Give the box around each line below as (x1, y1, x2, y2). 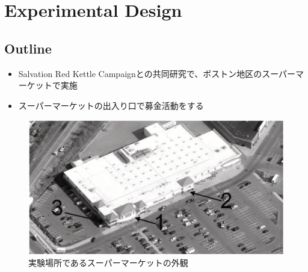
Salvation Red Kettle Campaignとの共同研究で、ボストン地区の (18, 67, 262, 79)
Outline (4, 39, 52, 57)
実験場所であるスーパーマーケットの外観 (28, 256, 188, 269)
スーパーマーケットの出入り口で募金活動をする (18, 99, 204, 111)
